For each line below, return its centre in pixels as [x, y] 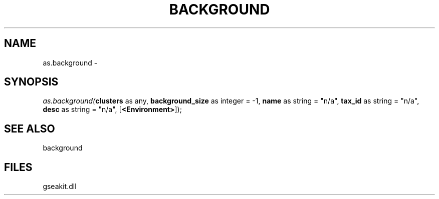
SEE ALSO [30, 128]
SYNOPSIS [31, 82]
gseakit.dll [60, 186]
